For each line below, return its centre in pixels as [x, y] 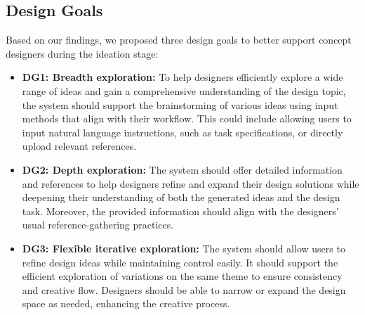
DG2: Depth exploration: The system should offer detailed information [182, 169]
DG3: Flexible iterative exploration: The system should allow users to [184, 248]
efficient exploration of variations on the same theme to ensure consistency [182, 276]
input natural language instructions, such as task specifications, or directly [182, 132]
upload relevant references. [79, 146]
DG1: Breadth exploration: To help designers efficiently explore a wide [182, 77]
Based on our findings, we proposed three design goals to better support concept [179, 40]
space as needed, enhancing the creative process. [126, 303]
